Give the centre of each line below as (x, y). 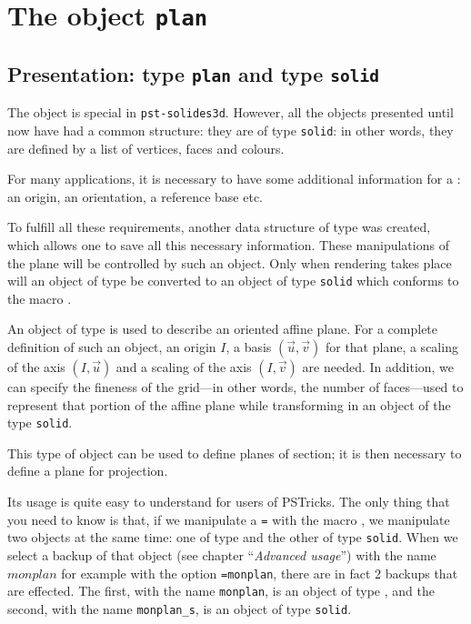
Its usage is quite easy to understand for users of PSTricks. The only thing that (229, 502)
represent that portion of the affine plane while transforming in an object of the (229, 404)
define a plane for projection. (88, 471)
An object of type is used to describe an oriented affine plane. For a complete (223, 329)
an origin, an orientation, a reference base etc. (135, 196)
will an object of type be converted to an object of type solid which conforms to (233, 281)
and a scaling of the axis (184, 367)
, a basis (249, 347)
